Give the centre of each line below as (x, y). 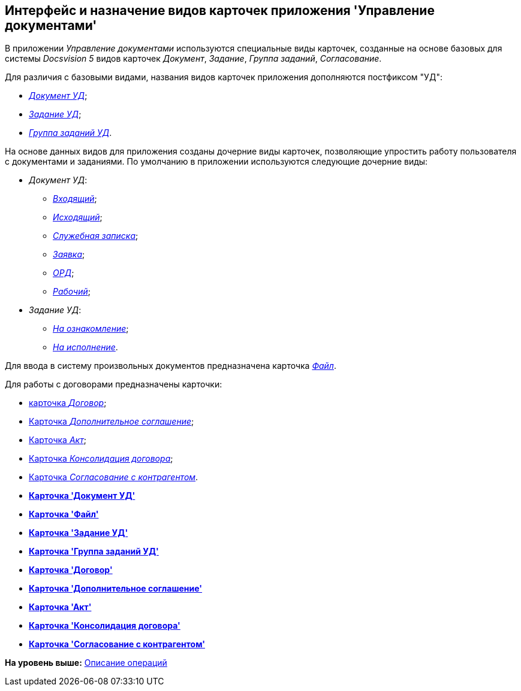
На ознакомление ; (91, 329)
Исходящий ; (78, 217)
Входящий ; (75, 199)
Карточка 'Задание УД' (79, 533)
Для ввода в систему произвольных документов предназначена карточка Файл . (171, 366)
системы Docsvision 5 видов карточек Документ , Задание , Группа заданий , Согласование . (193, 59)
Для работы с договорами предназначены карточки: (114, 384)
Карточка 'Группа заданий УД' (94, 551)
